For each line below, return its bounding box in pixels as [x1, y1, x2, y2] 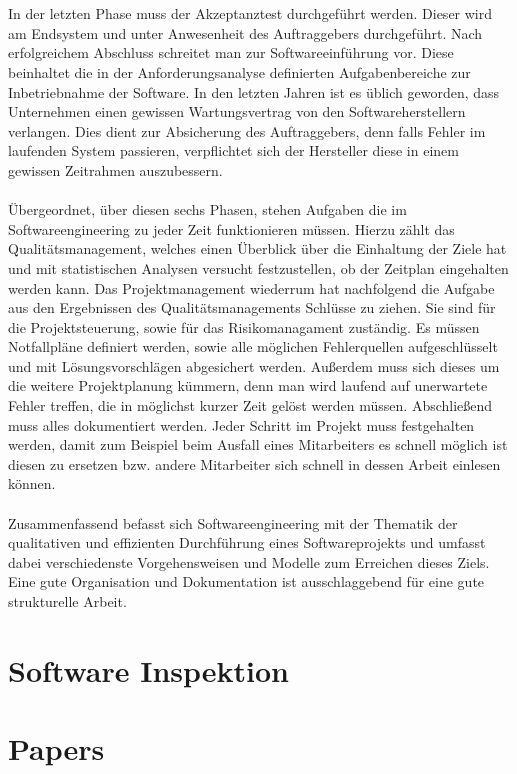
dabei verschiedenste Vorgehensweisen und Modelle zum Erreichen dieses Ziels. [8, 551, 490, 572]
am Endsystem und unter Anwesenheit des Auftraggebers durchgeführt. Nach [8, 22, 483, 43]
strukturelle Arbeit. [8, 591, 127, 611]
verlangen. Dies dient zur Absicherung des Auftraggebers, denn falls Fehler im [8, 120, 486, 141]
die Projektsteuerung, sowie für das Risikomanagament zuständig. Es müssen [8, 316, 480, 337]
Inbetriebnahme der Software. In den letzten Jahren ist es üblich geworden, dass [8, 81, 500, 102]
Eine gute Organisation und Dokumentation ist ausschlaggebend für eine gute [8, 571, 485, 592]
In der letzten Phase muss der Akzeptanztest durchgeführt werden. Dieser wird [8, 3, 493, 24]
